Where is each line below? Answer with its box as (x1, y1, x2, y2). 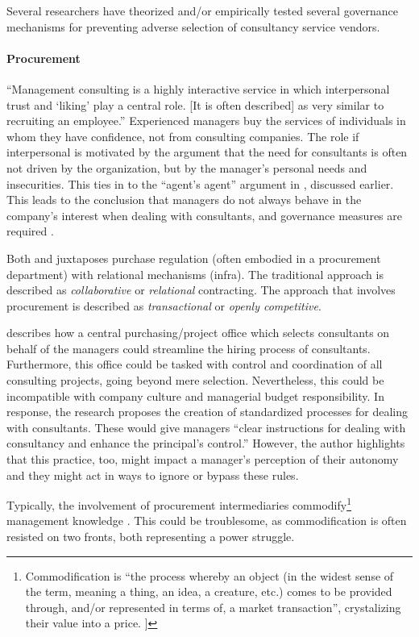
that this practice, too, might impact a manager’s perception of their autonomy (6, 451, 399, 468)
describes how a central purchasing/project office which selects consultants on (6, 324, 390, 341)
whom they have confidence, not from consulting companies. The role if (6, 127, 359, 144)
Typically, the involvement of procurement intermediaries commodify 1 (6, 494, 352, 513)
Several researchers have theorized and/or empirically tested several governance (6, 2, 398, 19)
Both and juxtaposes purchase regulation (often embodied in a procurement (6, 249, 381, 266)
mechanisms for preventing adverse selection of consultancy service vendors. (6, 18, 380, 35)
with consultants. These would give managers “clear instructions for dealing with (6, 418, 406, 435)
